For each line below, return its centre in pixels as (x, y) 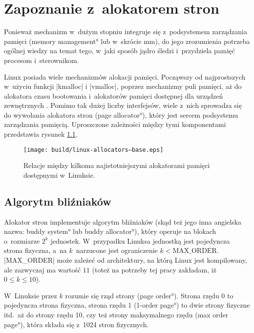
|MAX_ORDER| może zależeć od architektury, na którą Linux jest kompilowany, (126, 260)
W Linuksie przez (31, 295)
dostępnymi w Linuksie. (59, 175)
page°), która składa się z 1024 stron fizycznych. (76, 324)
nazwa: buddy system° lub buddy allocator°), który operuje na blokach (110, 231)
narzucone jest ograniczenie (117, 250)
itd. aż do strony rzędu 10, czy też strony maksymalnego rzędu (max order (116, 315)
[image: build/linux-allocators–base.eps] (94, 150)
